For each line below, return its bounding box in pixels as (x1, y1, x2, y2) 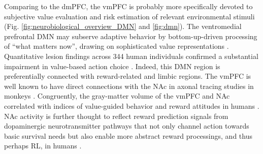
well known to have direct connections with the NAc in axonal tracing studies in (4, 80, 254, 91)
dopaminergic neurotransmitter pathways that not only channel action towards (4, 120, 249, 131)
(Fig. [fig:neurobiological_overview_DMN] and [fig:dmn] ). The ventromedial (4, 21, 242, 32)
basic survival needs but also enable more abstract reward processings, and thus (4, 130, 252, 141)
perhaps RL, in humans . (4, 140, 82, 151)
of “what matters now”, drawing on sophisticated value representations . (4, 41, 229, 51)
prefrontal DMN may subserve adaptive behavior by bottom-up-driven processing (4, 30, 257, 41)
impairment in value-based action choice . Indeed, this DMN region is (4, 60, 220, 71)
